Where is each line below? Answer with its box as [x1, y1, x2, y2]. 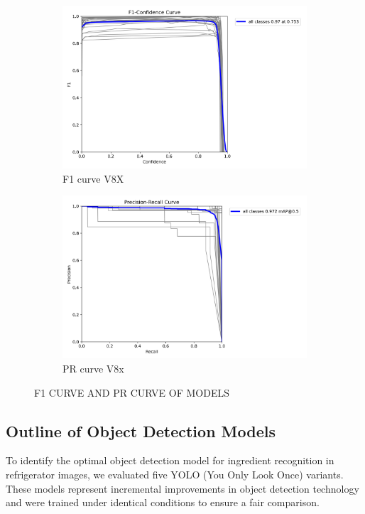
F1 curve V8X [62, 171, 124, 186]
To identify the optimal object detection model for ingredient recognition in [6, 453, 334, 468]
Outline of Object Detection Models [6, 419, 276, 441]
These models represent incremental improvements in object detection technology [6, 481, 359, 496]
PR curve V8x [62, 361, 124, 375]
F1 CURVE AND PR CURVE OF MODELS [34, 385, 229, 400]
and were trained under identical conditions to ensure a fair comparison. [6, 495, 320, 510]
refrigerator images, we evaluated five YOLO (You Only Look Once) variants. [6, 466, 344, 481]
